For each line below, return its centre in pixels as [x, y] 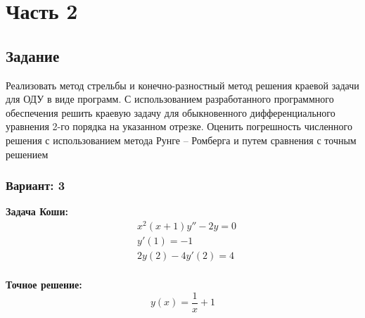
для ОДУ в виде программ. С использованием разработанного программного [170, 99]
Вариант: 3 [36, 185]
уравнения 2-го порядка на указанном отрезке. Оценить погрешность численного [179, 126]
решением [27, 154]
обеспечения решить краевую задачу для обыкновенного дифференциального [171, 112]
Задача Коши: [37, 211]
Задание [33, 55]
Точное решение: [44, 285]
